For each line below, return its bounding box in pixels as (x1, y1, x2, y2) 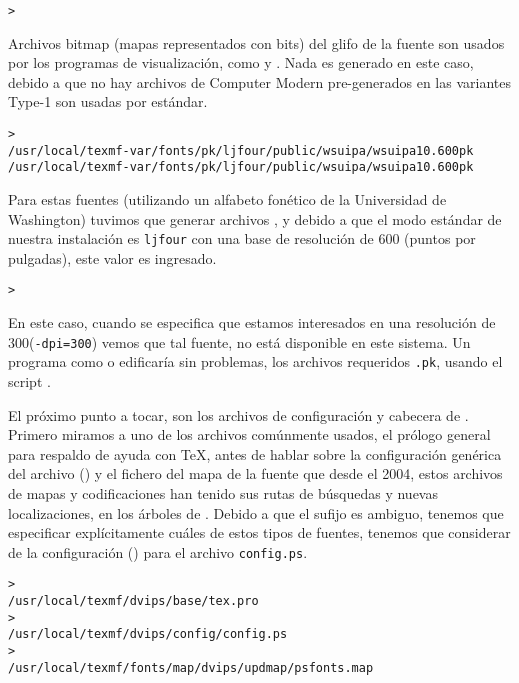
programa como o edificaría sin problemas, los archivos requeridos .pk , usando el (8, 351, 503, 372)
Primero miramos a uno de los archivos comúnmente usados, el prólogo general (8, 424, 491, 445)
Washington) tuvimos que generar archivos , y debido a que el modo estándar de (8, 208, 502, 229)
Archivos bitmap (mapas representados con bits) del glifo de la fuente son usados (8, 32, 505, 53)
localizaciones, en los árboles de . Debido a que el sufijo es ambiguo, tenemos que (8, 502, 504, 523)
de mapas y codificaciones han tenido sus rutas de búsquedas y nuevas (8, 482, 438, 503)
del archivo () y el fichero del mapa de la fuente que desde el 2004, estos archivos (8, 463, 503, 484)
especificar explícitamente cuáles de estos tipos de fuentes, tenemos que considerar (8, 522, 511, 543)
